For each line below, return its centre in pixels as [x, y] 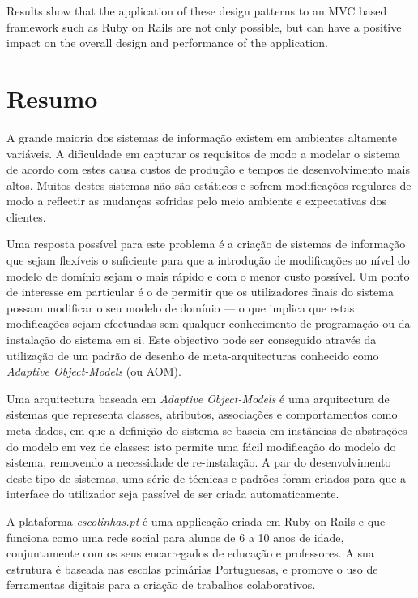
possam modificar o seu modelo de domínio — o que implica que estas [181, 307]
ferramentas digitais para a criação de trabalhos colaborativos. [161, 585]
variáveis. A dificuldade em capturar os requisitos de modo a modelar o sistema [203, 153]
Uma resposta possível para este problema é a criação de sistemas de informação [206, 244]
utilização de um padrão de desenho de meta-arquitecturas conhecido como [193, 355]
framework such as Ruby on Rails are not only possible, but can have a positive [204, 26]
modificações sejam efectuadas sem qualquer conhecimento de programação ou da [209, 323]
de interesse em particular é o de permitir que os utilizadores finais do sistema [200, 292]
